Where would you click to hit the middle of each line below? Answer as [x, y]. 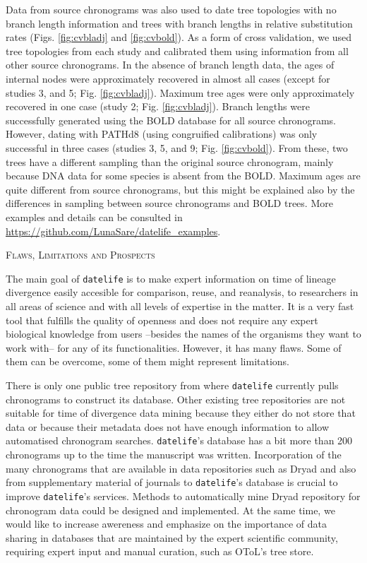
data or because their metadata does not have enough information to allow [167, 426]
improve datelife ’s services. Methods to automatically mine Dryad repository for [183, 496]
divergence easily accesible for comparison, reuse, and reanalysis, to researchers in [182, 292]
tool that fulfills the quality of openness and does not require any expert [162, 320]
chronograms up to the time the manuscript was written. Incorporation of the [174, 454]
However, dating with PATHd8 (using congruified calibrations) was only [162, 134]
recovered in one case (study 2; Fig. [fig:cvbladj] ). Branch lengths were [158, 106]
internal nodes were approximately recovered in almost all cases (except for [168, 78]
